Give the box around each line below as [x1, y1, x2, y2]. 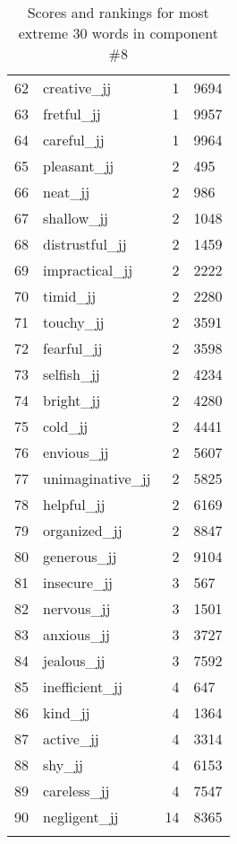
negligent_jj [43, 806, 119, 827]
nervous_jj [43, 598, 111, 619]
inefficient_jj [43, 676, 123, 697]
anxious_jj [43, 624, 110, 645]
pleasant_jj [43, 155, 114, 176]
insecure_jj [43, 572, 113, 593]
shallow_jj [43, 207, 109, 228]
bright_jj [43, 390, 101, 410]
